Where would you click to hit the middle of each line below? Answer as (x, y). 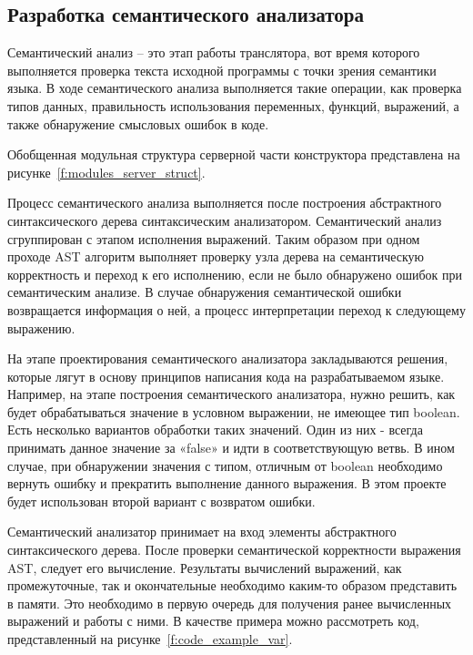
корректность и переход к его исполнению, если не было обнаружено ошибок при (235, 274)
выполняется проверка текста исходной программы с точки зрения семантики (222, 70)
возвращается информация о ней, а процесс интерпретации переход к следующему (236, 309)
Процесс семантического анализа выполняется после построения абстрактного (225, 203)
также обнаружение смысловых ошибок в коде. (138, 123)
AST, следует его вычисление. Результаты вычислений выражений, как (205, 567)
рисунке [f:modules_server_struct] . (106, 172)
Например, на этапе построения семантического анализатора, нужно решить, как (231, 394)
